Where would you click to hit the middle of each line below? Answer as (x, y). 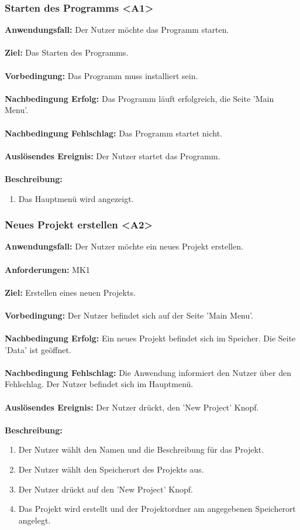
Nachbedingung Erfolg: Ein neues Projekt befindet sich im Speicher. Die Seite (150, 338)
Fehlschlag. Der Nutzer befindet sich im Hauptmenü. (99, 384)
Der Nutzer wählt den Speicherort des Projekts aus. (111, 469)
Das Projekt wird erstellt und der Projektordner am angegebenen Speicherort (157, 509)
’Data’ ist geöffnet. (38, 349)
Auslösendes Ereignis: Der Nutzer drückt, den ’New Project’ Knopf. (132, 407)
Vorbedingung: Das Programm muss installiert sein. (101, 75)
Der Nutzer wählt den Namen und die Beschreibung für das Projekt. (141, 449)
